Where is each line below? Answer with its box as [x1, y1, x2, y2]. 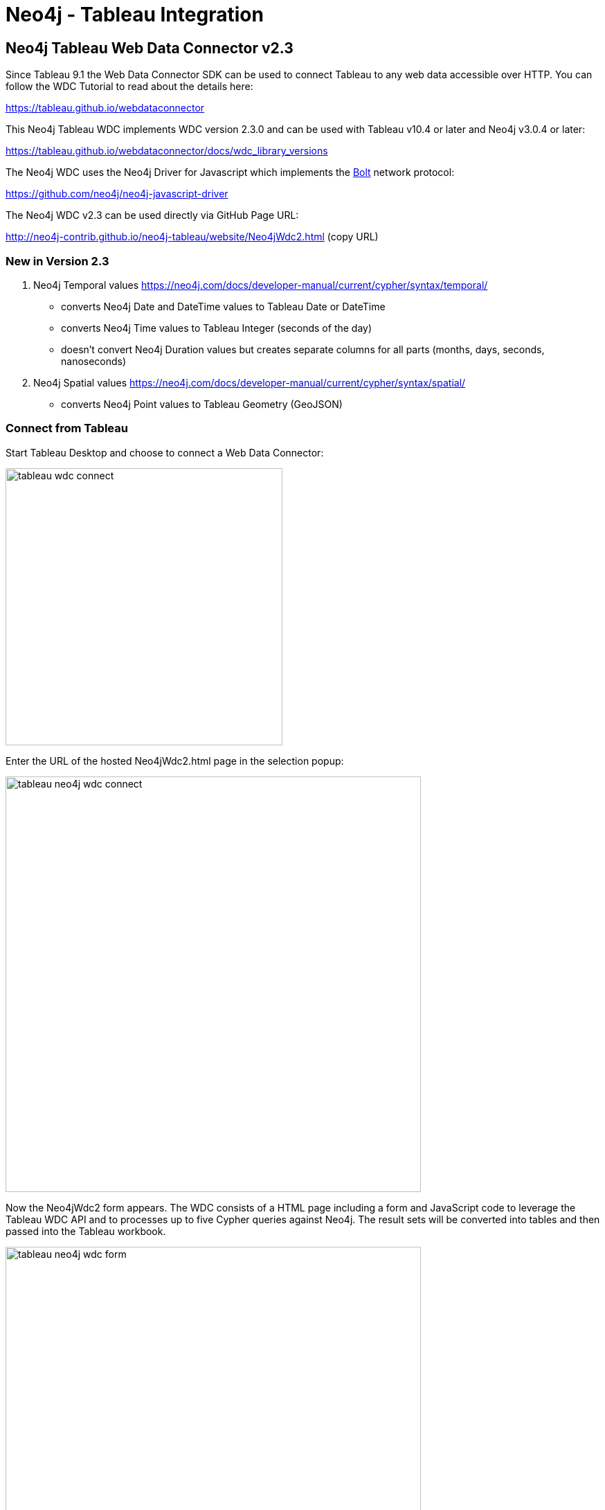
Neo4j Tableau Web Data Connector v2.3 [6, 39, 294, 57]
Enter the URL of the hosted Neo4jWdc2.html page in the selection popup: [6, 754, 344, 767]
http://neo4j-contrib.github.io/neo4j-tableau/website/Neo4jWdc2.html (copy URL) [6, 231, 379, 243]
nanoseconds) [61, 355, 127, 367]
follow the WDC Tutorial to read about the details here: [6, 80, 253, 93]
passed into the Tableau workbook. [6, 1225, 166, 1237]
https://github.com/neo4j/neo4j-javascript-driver [6, 188, 228, 200]
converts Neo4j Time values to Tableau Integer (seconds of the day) [61, 321, 372, 334]
